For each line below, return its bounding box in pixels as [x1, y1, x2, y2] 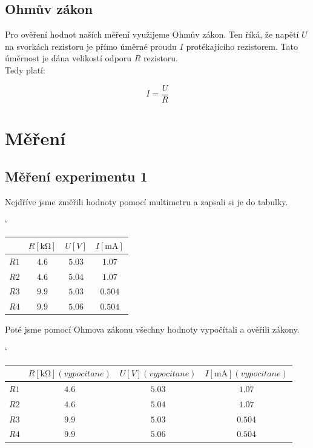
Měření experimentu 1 [5, 167, 148, 186]
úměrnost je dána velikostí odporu [5, 52, 132, 64]
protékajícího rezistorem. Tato [186, 39, 298, 52]
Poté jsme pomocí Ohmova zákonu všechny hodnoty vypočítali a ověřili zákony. [5, 323, 300, 336]
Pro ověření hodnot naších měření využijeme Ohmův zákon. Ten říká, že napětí [5, 28, 299, 41]
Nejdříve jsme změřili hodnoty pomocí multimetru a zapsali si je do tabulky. [5, 195, 288, 208]
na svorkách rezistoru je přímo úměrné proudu [5, 39, 177, 52]
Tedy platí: [5, 63, 45, 76]
